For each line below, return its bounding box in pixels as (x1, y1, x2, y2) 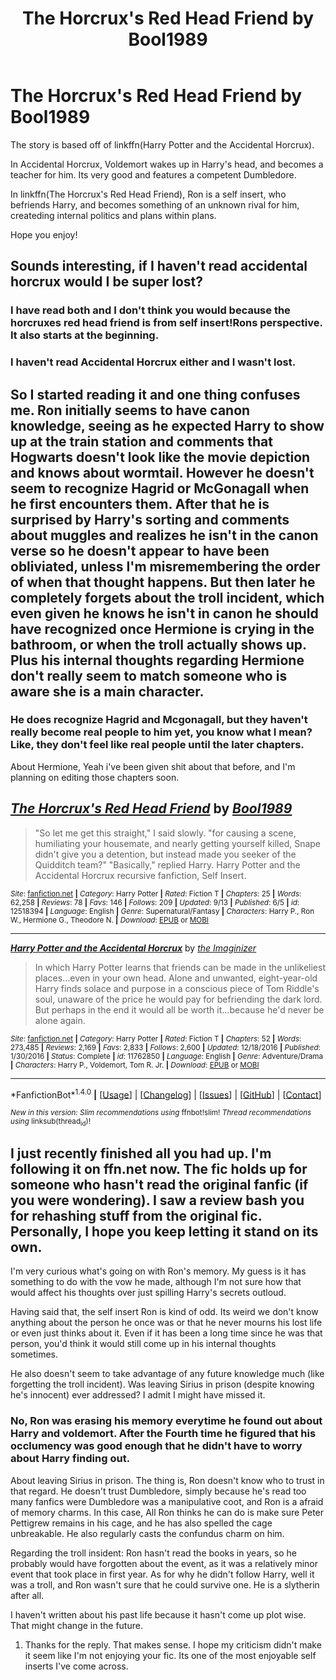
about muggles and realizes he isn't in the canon (10, 527, 319, 544)
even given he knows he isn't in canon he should (10, 605, 319, 622)
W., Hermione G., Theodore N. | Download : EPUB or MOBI (10, 915, 209, 925)
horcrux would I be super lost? (10, 273, 204, 291)
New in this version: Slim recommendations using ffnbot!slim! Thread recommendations (10, 1108, 312, 1118)
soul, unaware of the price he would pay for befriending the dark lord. (34, 993, 323, 1005)
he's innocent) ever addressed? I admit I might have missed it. (10, 1389, 266, 1401)
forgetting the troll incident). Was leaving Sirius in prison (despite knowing (10, 1378, 315, 1391)
